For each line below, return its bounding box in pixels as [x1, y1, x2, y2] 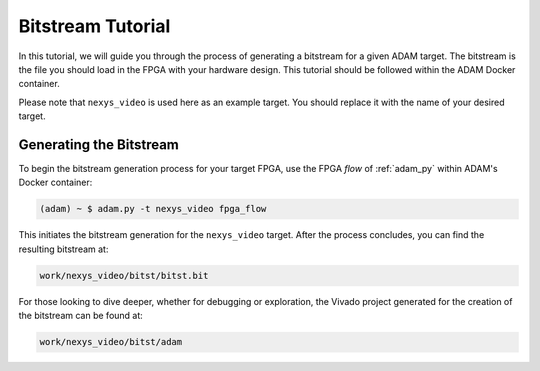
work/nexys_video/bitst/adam [39, 336, 183, 348]
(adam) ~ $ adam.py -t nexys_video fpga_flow [39, 203, 267, 215]
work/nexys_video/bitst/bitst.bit [39, 270, 209, 281]
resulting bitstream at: [18, 243, 109, 255]
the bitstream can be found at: [18, 310, 144, 322]
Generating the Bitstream [18, 136, 179, 153]
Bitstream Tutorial [18, 15, 171, 37]
